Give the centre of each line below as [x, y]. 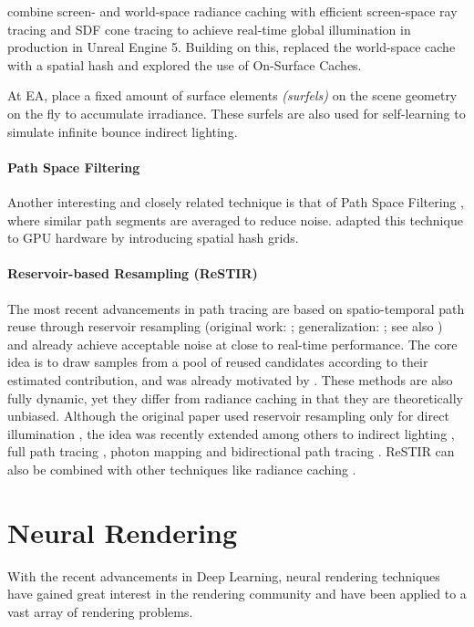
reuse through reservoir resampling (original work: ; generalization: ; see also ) [225, 326]
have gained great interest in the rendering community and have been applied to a [237, 594]
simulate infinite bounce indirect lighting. [123, 131]
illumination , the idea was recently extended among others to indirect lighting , [231, 433]
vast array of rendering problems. [100, 611]
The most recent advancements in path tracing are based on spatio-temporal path [236, 308]
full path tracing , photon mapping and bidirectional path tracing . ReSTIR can [231, 451]
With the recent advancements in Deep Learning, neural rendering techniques [224, 575]
